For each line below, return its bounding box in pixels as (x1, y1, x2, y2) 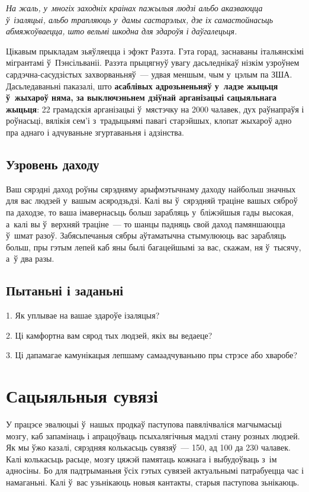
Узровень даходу (6, 155, 99, 173)
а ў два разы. (6, 252, 54, 265)
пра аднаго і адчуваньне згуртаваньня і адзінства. (6, 126, 184, 138)
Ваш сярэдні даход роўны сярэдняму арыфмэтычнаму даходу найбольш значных (6, 182, 296, 195)
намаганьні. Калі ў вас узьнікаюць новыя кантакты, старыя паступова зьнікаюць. (6, 475, 300, 488)
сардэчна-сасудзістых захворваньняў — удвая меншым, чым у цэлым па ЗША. (6, 67, 292, 80)
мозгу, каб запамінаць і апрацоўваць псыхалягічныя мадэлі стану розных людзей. (6, 429, 300, 442)
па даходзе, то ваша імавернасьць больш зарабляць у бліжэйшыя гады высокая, (6, 205, 294, 218)
